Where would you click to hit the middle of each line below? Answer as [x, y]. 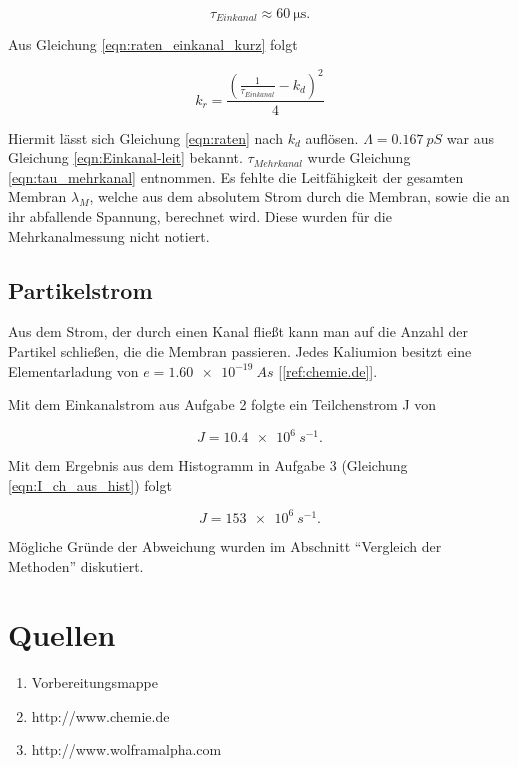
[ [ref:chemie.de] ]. [328, 370]
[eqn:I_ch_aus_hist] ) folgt [90, 484]
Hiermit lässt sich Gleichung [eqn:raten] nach [145, 137]
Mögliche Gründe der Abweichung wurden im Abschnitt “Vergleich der [225, 545]
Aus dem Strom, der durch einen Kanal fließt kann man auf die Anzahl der [238, 331]
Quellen [62, 634]
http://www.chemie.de [100, 715]
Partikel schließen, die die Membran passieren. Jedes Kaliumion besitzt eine [240, 350]
